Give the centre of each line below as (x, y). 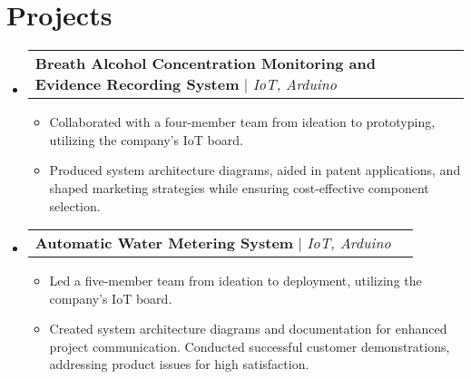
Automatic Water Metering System (164, 243)
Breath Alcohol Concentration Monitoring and (205, 63)
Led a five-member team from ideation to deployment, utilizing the (235, 281)
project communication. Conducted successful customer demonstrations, (250, 346)
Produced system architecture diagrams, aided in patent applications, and (255, 170)
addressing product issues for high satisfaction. (179, 364)
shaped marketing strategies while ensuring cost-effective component (239, 187)
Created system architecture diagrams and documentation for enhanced (248, 329)
